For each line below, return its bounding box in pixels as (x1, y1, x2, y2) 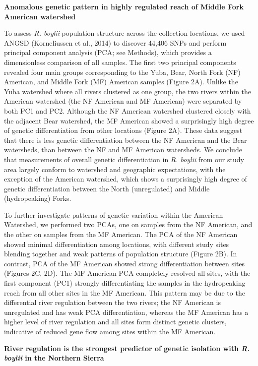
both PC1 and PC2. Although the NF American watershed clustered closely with (4, 105, 251, 116)
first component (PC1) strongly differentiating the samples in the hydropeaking (4, 278, 246, 288)
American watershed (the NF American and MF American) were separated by (4, 96, 242, 106)
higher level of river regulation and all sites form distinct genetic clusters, (4, 316, 227, 327)
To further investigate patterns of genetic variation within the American (4, 209, 223, 220)
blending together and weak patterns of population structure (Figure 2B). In (4, 248, 237, 259)
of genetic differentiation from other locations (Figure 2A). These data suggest (4, 125, 243, 135)
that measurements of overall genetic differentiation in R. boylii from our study (4, 154, 244, 164)
